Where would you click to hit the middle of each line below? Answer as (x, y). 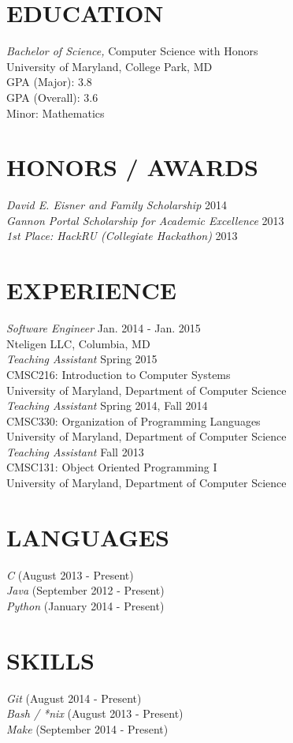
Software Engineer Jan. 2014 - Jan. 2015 (104, 328)
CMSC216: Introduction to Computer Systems (119, 374)
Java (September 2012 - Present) (85, 590)
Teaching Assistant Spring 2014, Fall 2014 (107, 405)
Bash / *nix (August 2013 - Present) (95, 713)
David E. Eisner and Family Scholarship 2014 (117, 205)
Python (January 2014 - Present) (85, 605)
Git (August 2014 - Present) (74, 698)
